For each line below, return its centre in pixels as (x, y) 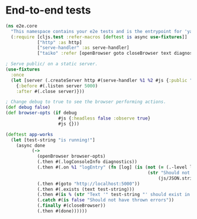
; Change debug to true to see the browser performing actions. (86, 102)
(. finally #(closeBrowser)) (71, 206)
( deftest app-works (29, 134)
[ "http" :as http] (59, 42)
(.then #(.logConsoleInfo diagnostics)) (87, 162)
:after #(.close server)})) (50, 91)
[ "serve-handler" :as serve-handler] (83, 48)
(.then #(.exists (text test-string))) (86, 189)
